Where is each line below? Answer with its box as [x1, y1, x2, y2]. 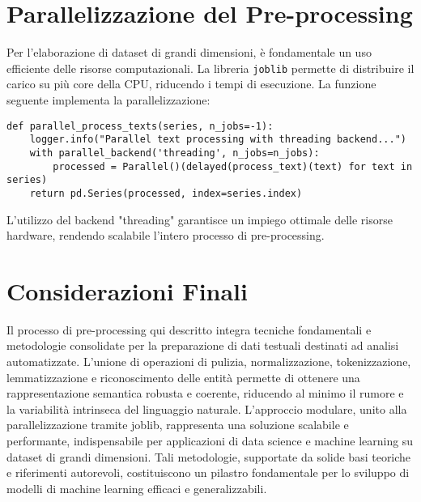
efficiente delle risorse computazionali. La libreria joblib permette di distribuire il [6, 59, 415, 76]
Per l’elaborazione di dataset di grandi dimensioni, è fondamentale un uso [6, 44, 372, 61]
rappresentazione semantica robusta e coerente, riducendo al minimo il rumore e [6, 385, 404, 402]
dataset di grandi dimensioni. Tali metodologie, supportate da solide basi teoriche [6, 448, 411, 465]
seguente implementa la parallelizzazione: [6, 91, 210, 108]
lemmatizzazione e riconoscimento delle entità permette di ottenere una [6, 368, 360, 385]
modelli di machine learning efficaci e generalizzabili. [6, 479, 267, 496]
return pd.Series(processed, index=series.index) [29, 187, 303, 199]
